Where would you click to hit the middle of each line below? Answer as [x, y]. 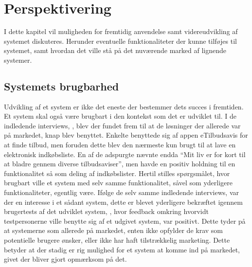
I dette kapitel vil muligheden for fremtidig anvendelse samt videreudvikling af [121, 31]
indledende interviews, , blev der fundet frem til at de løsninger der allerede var [122, 125]
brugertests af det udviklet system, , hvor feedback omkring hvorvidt [106, 211]
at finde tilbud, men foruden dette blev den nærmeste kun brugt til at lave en [120, 145]
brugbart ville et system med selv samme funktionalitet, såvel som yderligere [118, 183]
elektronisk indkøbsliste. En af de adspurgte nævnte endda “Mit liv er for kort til [125, 154]
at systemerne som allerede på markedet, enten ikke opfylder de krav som [114, 230]
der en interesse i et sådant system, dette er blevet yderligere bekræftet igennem [123, 202]
